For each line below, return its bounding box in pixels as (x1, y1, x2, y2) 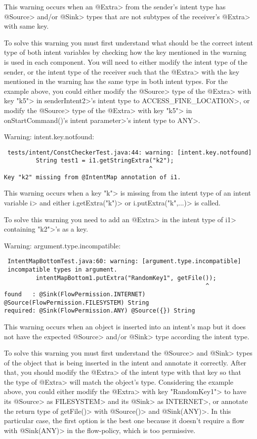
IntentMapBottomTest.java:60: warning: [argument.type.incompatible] (7, 258, 241, 265)
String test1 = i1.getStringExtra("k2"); (36, 157, 174, 164)
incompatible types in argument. (7, 266, 118, 273)
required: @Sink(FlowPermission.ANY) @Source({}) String (4, 307, 195, 315)
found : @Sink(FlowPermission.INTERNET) (4, 290, 146, 298)
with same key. (4, 21, 49, 31)
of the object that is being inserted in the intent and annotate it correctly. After (4, 357, 247, 367)
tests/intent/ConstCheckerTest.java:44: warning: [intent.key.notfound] (7, 149, 252, 156)
